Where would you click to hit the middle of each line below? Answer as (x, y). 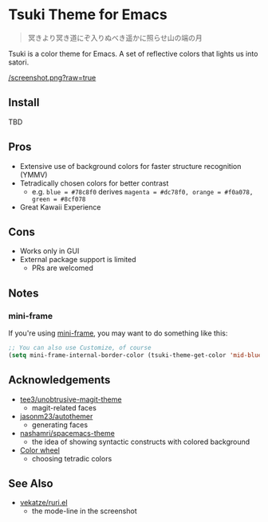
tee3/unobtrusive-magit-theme (71, 399)
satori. (19, 62)
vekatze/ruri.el (43, 503)
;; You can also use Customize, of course (80, 348)
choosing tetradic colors (72, 458)
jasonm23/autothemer (56, 416)
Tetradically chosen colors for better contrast (94, 183)
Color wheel (39, 450)
